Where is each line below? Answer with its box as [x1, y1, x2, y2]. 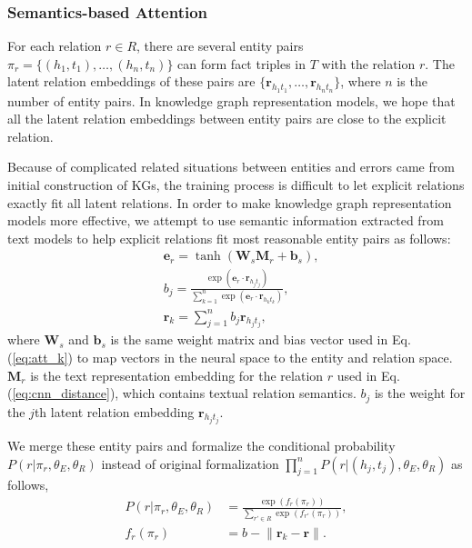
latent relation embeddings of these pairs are [7, 72, 256, 91]
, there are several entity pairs [136, 36, 304, 55]
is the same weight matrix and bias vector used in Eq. [110, 330, 411, 349]
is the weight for [374, 384, 466, 403]
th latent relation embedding [34, 402, 195, 421]
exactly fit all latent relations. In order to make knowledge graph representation [7, 193, 452, 212]
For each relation [7, 36, 102, 55]
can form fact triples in [177, 54, 306, 73]
